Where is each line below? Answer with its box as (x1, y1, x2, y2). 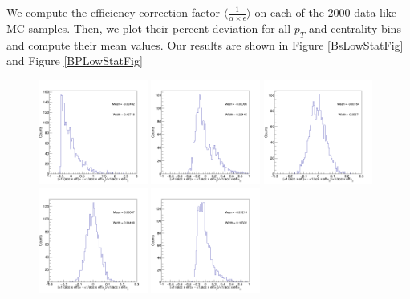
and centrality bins (309, 19, 401, 36)
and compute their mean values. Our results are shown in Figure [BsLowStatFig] (6, 36, 404, 53)
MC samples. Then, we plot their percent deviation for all (6, 19, 291, 36)
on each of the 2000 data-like (254, 4, 397, 20)
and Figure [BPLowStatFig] (6, 52, 143, 69)
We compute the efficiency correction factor (6, 4, 221, 20)
